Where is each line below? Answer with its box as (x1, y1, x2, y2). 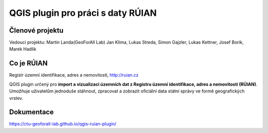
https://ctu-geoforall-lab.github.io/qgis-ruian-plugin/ (9, 121, 117, 127)
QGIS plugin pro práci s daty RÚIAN (9, 7, 157, 18)
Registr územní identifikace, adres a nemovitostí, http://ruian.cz (9, 72, 139, 78)
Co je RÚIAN (9, 59, 48, 68)
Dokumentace (9, 108, 54, 116)
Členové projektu (9, 26, 64, 35)
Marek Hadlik (9, 46, 37, 52)
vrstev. (9, 95, 23, 101)
